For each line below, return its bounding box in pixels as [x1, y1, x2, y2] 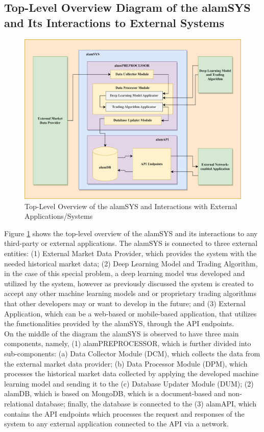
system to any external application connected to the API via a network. [4, 418, 229, 429]
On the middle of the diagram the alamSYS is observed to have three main [4, 328, 239, 338]
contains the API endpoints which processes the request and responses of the [4, 408, 245, 419]
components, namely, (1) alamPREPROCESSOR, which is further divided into [4, 338, 251, 349]
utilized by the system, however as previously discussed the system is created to [4, 278, 254, 288]
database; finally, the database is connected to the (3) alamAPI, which [36, 398, 256, 408]
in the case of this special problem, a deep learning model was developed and [4, 268, 245, 279]
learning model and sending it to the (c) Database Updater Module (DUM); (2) [4, 378, 254, 389]
